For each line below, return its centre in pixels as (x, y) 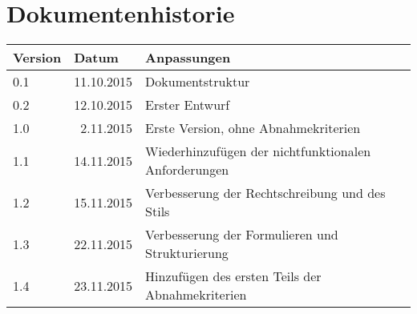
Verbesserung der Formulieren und (242, 235)
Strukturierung (187, 253)
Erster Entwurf (188, 105)
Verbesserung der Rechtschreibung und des (265, 193)
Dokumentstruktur (198, 82)
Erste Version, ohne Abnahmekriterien (253, 128)
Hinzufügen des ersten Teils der (233, 276)
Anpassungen (188, 58)
